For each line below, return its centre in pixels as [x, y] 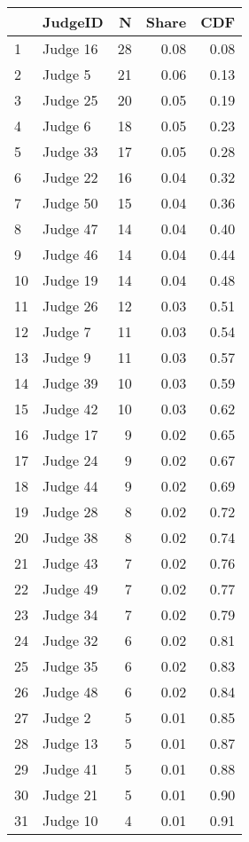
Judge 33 [70, 151]
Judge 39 [70, 383]
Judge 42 [70, 409]
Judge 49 [70, 589]
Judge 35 [70, 666]
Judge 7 [67, 331]
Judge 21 [70, 795]
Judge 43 [70, 563]
